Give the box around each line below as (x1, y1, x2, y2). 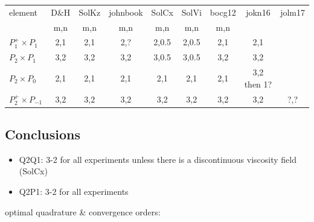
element (9, 5, 38, 18)
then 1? (244, 77, 272, 90)
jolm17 (280, 5, 305, 18)
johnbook (109, 5, 143, 18)
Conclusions (5, 125, 81, 144)
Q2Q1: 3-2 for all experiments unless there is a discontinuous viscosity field (19, 153, 297, 165)
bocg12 (210, 5, 236, 18)
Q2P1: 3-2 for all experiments (19, 185, 129, 198)
